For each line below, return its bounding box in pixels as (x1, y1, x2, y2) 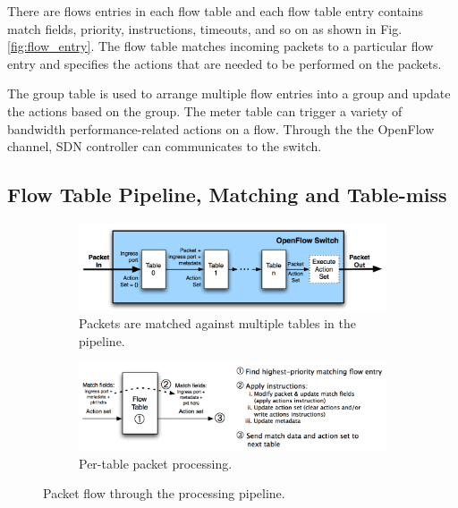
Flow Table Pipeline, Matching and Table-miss (7, 181, 447, 208)
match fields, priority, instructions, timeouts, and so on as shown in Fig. (7, 19, 403, 38)
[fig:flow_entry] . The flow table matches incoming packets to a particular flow (7, 37, 434, 55)
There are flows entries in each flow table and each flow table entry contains (7, 2, 424, 20)
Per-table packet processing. (79, 453, 233, 472)
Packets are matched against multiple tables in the (79, 314, 356, 333)
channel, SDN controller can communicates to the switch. (7, 137, 322, 156)
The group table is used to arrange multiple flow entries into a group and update (7, 84, 451, 103)
